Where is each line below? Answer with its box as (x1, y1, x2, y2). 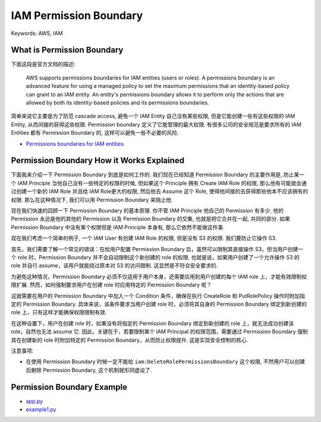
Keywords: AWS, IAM (11, 30, 63, 37)
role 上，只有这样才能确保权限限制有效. (11, 309, 107, 316)
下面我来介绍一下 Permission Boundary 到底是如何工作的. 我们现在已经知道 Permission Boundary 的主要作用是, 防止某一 (11, 171, 305, 178)
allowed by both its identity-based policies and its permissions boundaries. (26, 99, 209, 106)
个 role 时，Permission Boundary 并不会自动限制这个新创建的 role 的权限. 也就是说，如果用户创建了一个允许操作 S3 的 (11, 254, 300, 261)
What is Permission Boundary (11, 45, 124, 55)
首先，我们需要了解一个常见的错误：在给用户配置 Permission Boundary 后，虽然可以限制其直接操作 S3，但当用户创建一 (11, 245, 304, 252)
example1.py (26, 405, 56, 413)
